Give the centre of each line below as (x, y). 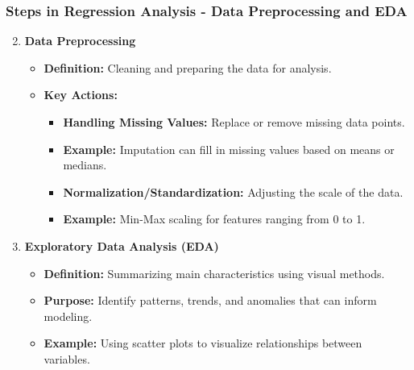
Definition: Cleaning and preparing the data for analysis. (188, 67)
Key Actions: (81, 95)
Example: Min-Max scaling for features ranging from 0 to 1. (214, 219)
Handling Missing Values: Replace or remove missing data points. (234, 122)
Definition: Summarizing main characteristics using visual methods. (214, 273)
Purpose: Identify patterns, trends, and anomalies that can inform (210, 300)
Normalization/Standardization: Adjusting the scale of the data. (233, 191)
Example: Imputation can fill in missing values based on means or (229, 149)
